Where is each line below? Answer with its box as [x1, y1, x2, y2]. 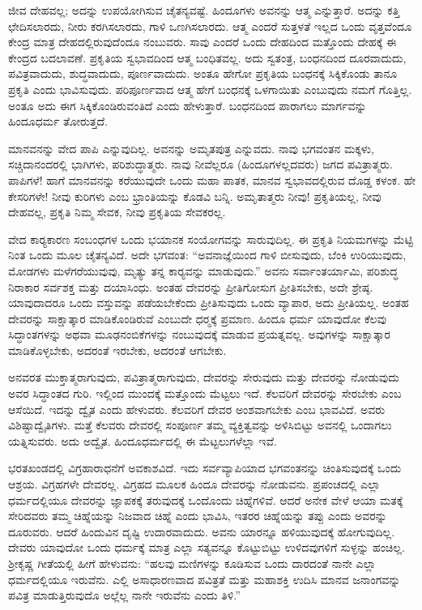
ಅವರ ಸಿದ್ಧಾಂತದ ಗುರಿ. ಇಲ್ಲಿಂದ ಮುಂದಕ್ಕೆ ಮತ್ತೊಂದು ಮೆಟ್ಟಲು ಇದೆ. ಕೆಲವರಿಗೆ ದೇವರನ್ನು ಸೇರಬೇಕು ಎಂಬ [8, 385, 402, 402]
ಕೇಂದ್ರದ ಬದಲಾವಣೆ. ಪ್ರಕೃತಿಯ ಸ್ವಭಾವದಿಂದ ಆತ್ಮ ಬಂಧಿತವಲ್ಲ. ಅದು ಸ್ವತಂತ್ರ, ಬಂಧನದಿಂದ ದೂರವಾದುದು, [8, 49, 407, 66]
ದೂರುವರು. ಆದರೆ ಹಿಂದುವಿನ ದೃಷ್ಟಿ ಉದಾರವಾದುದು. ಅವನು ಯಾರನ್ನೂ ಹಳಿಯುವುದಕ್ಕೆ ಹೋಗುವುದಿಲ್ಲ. [8, 523, 395, 540]
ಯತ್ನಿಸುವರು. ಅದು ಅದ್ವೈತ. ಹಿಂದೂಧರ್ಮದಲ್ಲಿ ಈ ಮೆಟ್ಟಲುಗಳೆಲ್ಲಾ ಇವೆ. [8, 432, 277, 449]
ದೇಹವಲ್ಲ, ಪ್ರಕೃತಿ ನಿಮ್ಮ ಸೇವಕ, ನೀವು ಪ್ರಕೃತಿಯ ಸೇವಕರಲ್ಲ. [8, 203, 226, 220]
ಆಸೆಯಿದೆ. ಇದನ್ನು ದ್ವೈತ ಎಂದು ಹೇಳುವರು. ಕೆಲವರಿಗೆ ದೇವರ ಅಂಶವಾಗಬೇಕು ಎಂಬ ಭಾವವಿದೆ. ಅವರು [8, 400, 386, 417]
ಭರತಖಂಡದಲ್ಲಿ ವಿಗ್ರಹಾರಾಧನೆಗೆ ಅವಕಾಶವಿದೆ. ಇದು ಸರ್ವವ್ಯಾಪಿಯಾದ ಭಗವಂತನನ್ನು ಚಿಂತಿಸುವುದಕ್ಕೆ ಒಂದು [8, 459, 402, 476]
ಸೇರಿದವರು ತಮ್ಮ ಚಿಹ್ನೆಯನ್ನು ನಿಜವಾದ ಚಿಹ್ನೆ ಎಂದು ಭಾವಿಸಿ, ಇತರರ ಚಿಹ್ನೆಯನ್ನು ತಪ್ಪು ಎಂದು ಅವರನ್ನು [8, 507, 387, 524]
